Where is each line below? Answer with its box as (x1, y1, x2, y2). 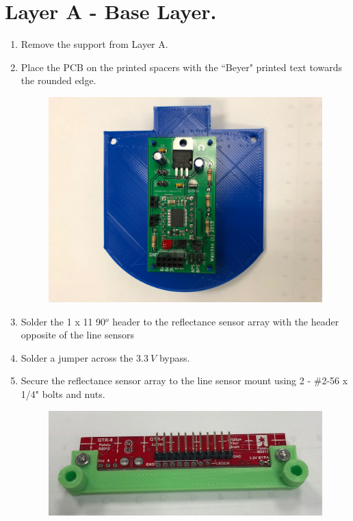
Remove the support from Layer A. (21, 37, 168, 51)
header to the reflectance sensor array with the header (112, 314, 339, 328)
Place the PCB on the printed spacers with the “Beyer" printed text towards (21, 59, 342, 74)
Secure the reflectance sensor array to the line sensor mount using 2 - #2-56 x (21, 373, 348, 388)
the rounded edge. (21, 73, 96, 88)
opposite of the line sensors (21, 328, 135, 342)
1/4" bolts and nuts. (21, 387, 105, 401)
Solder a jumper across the (21, 350, 133, 364)
